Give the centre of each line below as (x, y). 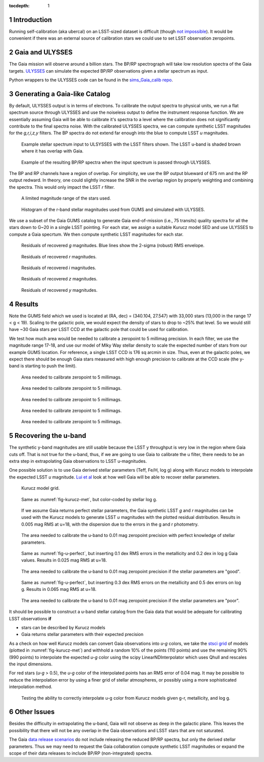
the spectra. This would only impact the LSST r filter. (62, 187)
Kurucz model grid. (40, 488)
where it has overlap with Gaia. (52, 151)
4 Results (24, 304)
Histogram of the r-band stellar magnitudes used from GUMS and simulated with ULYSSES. (113, 209)
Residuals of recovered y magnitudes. (59, 290)
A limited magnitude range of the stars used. (66, 198)
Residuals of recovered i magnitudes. (59, 268)
